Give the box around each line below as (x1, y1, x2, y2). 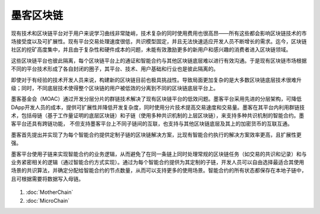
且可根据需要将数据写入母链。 (11, 175, 84, 182)
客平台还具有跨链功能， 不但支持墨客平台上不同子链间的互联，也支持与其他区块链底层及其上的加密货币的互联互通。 (11, 120, 293, 127)
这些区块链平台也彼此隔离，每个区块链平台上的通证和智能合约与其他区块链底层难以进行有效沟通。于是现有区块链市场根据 (11, 57, 307, 64)
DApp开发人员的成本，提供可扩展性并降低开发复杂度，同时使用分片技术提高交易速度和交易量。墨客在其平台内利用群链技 (11, 104, 305, 111)
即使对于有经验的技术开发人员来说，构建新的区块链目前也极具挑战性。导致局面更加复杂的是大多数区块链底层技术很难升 (11, 76, 302, 83)
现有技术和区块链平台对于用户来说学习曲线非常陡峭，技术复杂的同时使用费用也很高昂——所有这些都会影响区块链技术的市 (11, 30, 307, 37)
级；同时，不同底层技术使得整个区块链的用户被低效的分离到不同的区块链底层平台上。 (11, 84, 219, 91)
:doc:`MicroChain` (25, 197, 70, 204)
